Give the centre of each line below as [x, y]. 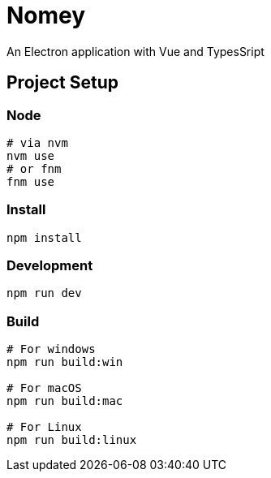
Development [50, 266]
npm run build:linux [72, 440]
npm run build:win [65, 362]
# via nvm [37, 142]
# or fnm [34, 168]
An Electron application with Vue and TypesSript [135, 51]
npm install [44, 237]
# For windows [51, 349]
